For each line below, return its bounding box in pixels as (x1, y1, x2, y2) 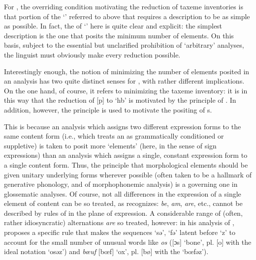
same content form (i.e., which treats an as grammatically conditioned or (4, 131, 224, 141)
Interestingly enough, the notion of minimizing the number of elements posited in (4, 66, 250, 76)
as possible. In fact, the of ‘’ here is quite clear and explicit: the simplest (4, 21, 223, 31)
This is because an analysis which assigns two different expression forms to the (4, 121, 241, 131)
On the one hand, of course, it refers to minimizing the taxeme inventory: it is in (4, 85, 248, 95)
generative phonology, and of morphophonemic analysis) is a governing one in (4, 179, 238, 189)
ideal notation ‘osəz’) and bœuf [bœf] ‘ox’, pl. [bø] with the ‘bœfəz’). (4, 246, 209, 257)
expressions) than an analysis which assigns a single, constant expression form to (4, 150, 248, 160)
